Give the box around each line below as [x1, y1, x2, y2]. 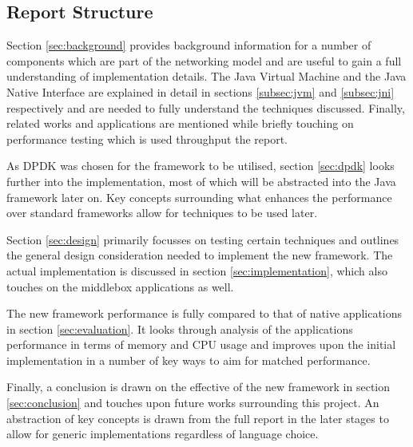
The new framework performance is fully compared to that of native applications [6, 305, 403, 322]
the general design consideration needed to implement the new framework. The [6, 247, 393, 263]
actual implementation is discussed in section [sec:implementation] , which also [6, 262, 387, 279]
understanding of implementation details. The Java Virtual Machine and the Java [6, 68, 407, 85]
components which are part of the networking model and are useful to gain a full [6, 52, 402, 69]
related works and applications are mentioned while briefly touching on [6, 115, 354, 132]
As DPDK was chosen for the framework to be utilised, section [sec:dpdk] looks [6, 157, 395, 174]
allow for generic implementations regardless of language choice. [6, 425, 319, 442]
